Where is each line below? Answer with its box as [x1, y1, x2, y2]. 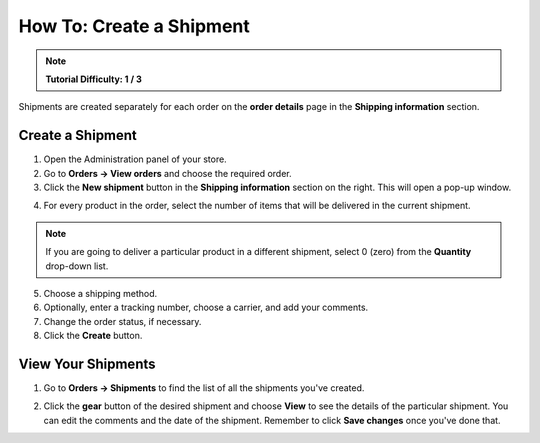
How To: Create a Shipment [18, 15, 250, 37]
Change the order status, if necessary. [43, 315, 202, 327]
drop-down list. [45, 260, 109, 272]
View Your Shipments [18, 355, 156, 372]
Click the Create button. [43, 330, 143, 342]
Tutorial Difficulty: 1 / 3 [45, 73, 142, 85]
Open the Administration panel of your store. [43, 153, 227, 165]
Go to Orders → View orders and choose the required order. [43, 167, 292, 179]
